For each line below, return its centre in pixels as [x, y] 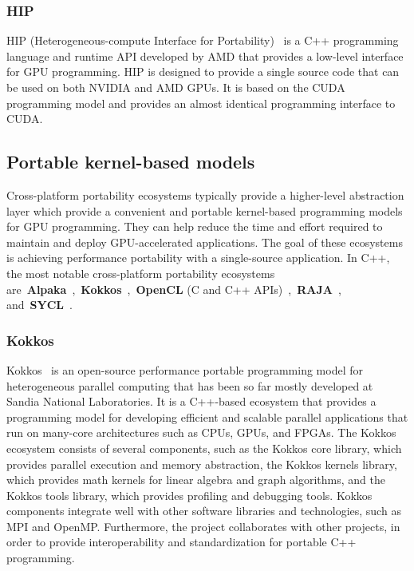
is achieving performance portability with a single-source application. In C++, [198, 258]
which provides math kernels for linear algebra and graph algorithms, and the [196, 480]
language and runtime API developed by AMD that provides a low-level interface [205, 56]
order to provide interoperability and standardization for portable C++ [181, 542]
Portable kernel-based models [131, 162]
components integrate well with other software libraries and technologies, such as [204, 511]
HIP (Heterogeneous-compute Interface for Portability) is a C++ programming [203, 40]
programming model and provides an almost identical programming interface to [201, 103]
